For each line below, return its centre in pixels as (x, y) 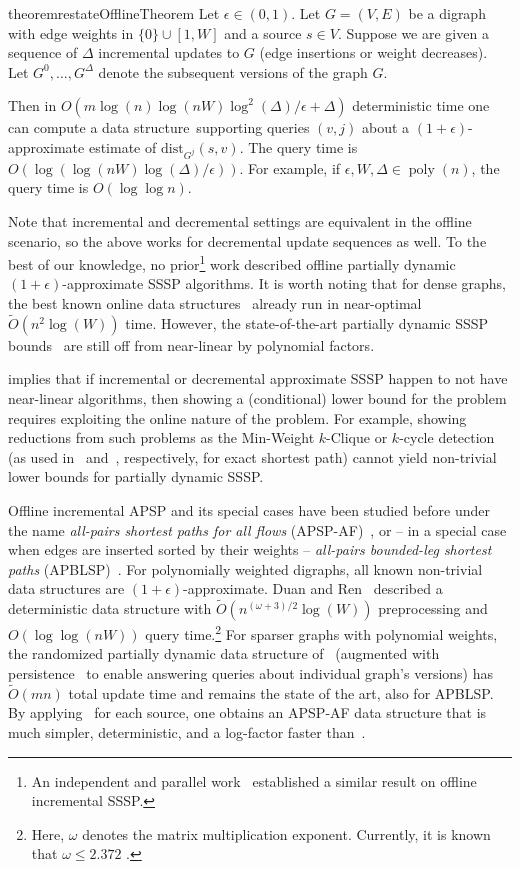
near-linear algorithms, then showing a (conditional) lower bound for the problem (257, 397)
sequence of (43, 52)
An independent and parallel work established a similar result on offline (254, 780)
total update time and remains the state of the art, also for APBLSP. (281, 692)
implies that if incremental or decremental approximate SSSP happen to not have (258, 378)
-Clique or (357, 437)
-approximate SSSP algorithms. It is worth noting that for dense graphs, (284, 283)
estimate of (122, 146)
